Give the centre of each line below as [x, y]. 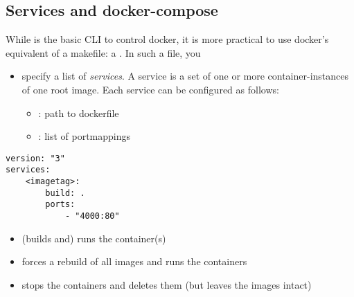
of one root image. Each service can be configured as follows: [150, 89]
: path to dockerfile [79, 112]
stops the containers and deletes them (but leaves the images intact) [167, 284]
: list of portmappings [85, 136]
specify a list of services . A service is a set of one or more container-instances [185, 76]
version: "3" [35, 158]
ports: [60, 205]
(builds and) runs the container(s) [94, 238]
